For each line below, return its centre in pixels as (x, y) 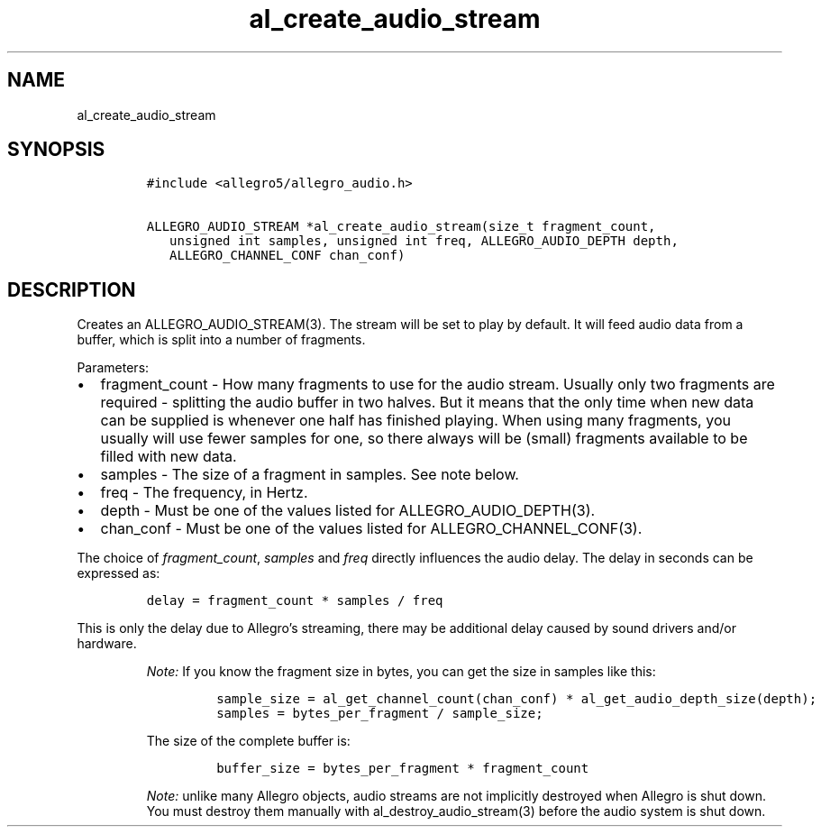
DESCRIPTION (72, 289)
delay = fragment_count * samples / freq (295, 601)
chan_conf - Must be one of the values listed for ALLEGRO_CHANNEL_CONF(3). (371, 529)
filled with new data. (169, 457)
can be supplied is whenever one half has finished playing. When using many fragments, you (415, 421)
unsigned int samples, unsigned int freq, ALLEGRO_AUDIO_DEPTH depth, (424, 241)
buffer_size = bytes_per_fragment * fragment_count (403, 769)
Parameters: (113, 368)
